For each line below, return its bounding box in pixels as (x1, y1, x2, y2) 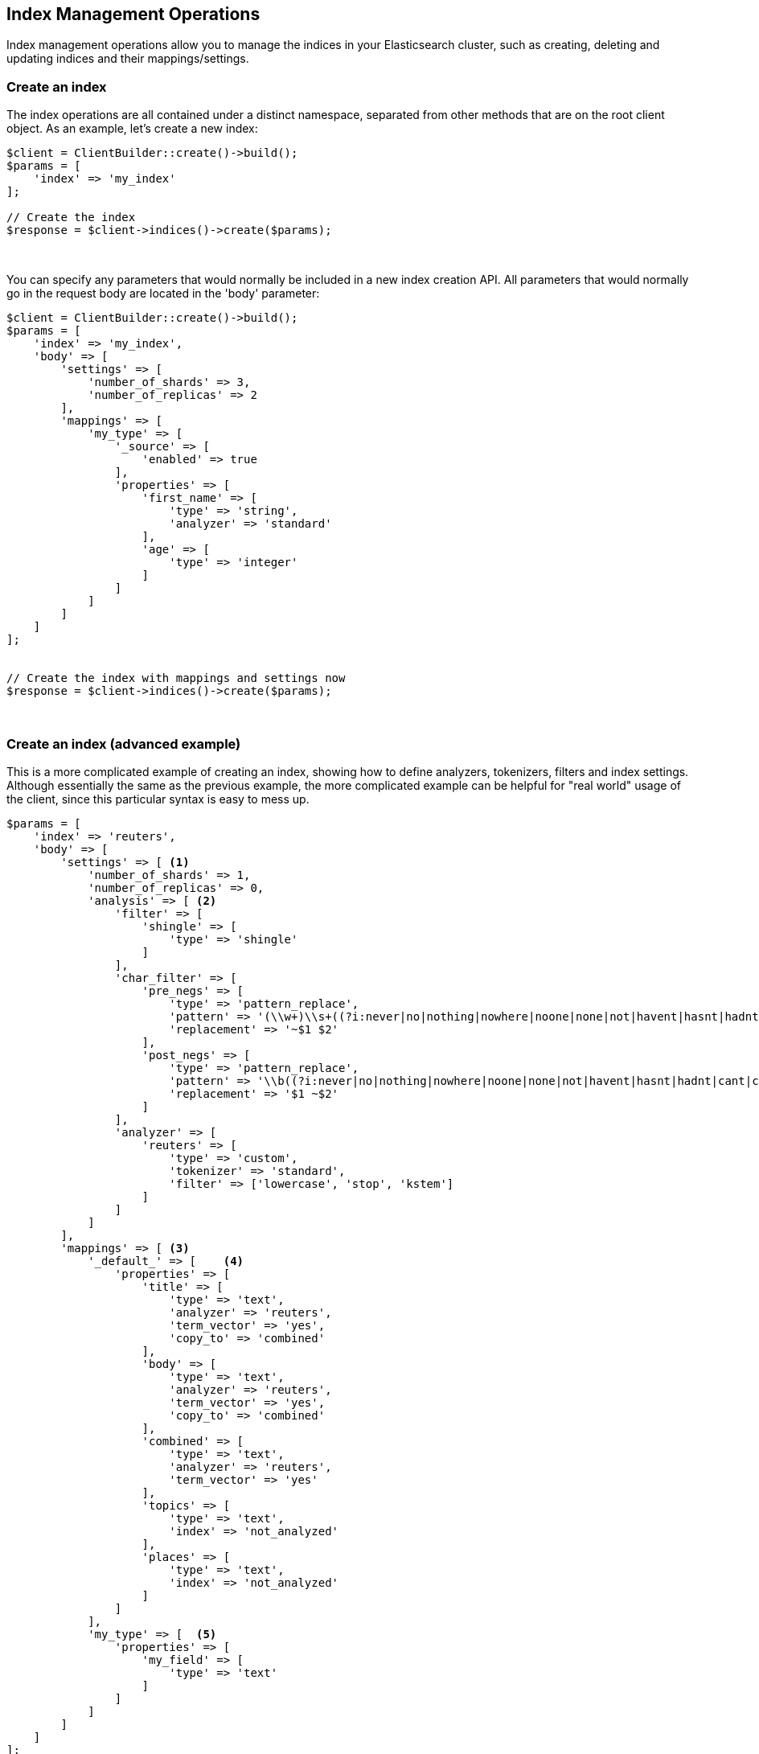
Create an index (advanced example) (6, 735, 241, 752)
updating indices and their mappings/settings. (6, 51, 249, 66)
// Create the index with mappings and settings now (6, 672, 346, 685)
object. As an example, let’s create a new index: (6, 121, 258, 136)
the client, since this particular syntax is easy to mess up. (6, 791, 310, 806)
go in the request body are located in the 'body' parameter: (6, 286, 320, 301)
